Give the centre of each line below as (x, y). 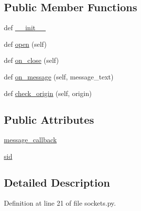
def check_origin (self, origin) (48, 93)
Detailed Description (57, 182)
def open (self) (25, 44)
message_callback (30, 140)
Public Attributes (49, 119)
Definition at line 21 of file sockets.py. (60, 202)
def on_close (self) (31, 60)
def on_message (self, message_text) (59, 76)
